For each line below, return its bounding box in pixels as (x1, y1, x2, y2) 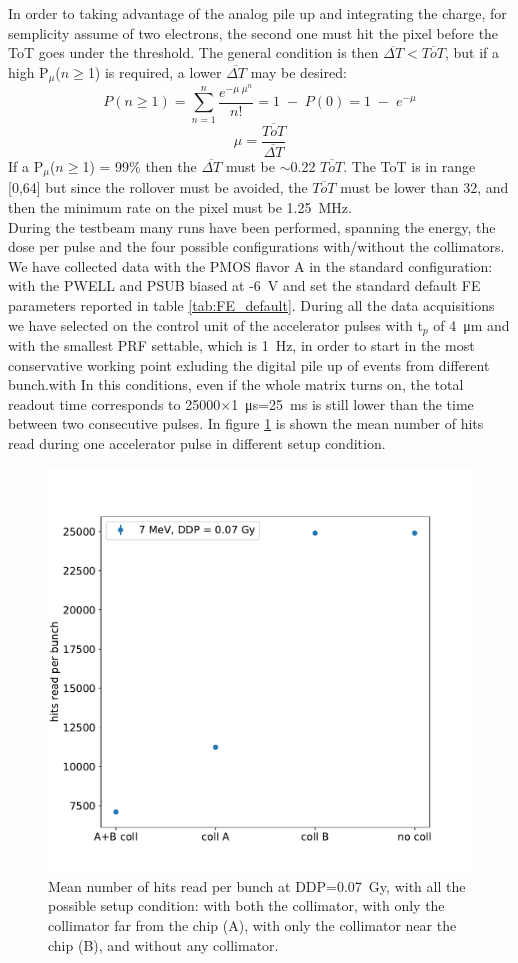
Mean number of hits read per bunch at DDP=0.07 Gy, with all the (48, 875, 466, 896)
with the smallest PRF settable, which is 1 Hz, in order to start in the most (8, 335, 475, 356)
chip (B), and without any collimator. (48, 934, 279, 955)
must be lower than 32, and (340, 177, 509, 198)
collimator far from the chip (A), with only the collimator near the (48, 914, 457, 935)
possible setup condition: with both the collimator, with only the (48, 895, 445, 916)
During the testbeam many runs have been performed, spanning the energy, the (8, 216, 496, 237)
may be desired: (250, 61, 347, 82)
